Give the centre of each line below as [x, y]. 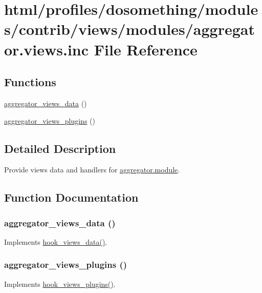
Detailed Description [60, 148]
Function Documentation [71, 197]
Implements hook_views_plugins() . [60, 284]
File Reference [146, 49]
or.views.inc [47, 49]
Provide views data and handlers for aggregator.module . [92, 170]
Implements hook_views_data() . [56, 241]
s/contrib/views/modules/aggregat [129, 29]
